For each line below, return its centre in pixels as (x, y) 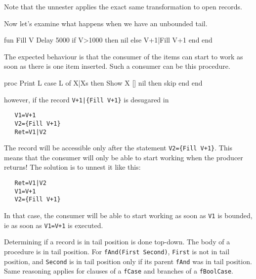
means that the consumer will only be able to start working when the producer (124, 157)
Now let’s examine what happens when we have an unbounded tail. (106, 23)
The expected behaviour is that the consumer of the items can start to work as (124, 56)
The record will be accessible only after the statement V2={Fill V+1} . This (118, 148)
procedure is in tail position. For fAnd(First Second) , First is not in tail (117, 251)
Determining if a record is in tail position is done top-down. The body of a (117, 242)
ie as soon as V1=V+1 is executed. (54, 225)
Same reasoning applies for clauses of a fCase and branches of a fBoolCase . (119, 271)
